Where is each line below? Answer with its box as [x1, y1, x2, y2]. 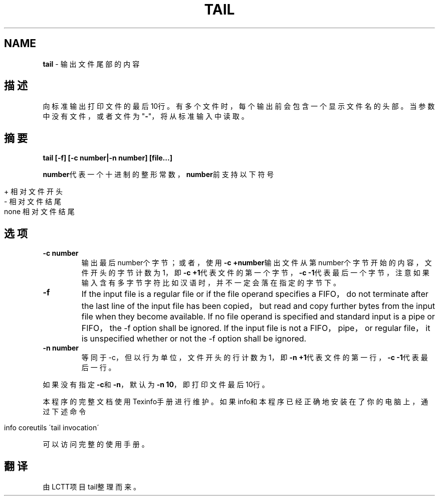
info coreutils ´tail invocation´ [4, 423, 99, 432]
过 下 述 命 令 [43, 407, 86, 416]
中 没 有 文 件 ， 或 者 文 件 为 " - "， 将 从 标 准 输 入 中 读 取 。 [43, 112, 249, 121]
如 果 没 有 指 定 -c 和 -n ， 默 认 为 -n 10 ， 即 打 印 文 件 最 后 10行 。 [43, 380, 269, 389]
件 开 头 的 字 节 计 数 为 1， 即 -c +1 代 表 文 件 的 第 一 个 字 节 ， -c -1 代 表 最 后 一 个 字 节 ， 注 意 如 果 [81, 268, 429, 277]
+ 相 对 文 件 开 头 [4, 187, 63, 196]
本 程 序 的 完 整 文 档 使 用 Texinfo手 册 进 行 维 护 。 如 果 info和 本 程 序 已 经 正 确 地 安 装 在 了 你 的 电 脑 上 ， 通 [43, 397, 428, 406]
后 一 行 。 [81, 363, 116, 372]
